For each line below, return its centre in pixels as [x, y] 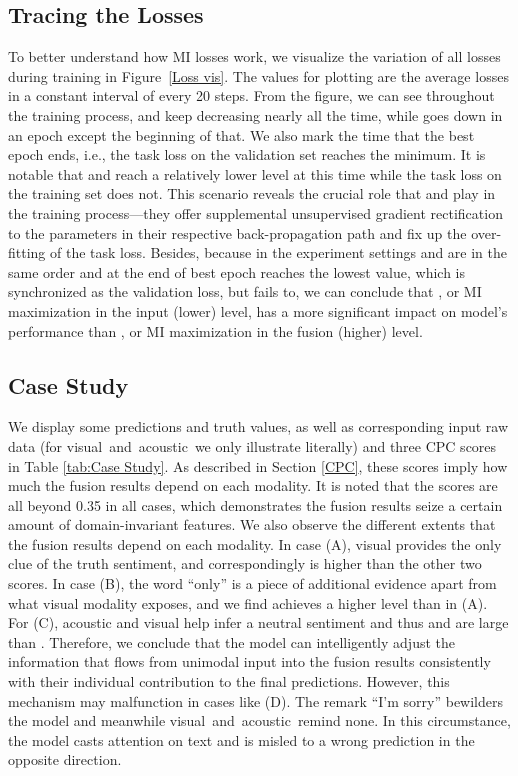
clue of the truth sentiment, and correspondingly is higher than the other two [245, 563]
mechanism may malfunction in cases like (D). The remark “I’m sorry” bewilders [255, 700]
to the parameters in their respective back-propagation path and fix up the [237, 232]
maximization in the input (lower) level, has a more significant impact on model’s [258, 310]
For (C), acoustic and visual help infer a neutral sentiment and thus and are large [258, 622]
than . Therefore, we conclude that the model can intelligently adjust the [231, 641]
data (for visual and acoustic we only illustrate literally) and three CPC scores [252, 445]
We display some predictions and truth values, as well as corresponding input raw [258, 426]
